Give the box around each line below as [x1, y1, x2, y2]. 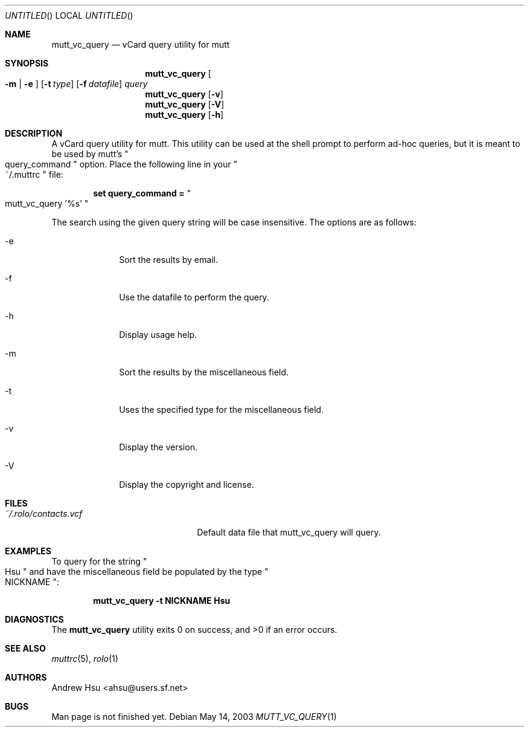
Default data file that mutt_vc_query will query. [197, 527, 381, 537]
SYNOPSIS [5, 58, 49, 68]
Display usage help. [119, 329, 197, 340]
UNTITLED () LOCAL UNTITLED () [5, 10, 133, 21]
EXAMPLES [5, 546, 51, 556]
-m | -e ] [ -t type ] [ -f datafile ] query [5, 79, 148, 89]
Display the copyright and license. [119, 479, 254, 490]
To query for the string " [51, 556, 147, 566]
